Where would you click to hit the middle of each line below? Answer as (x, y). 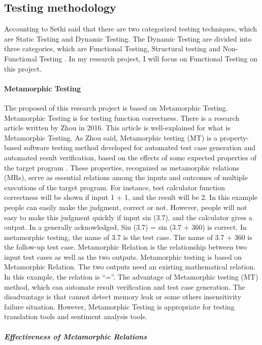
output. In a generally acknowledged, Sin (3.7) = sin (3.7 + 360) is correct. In (125, 227)
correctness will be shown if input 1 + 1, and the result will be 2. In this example (131, 197)
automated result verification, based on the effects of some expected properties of (130, 157)
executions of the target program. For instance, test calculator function (115, 187)
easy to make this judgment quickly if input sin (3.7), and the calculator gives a (128, 217)
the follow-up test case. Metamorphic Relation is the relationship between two (126, 247)
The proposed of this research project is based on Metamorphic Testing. (116, 107)
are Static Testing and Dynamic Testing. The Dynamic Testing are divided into (128, 38)
